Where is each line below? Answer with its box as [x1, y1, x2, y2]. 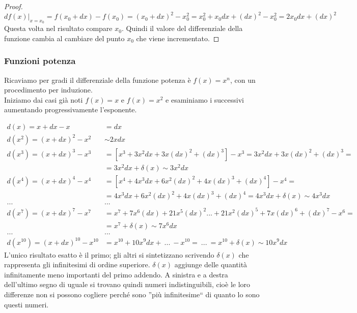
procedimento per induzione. [4, 84, 93, 95]
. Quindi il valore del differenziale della [121, 23, 243, 34]
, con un [230, 74, 256, 85]
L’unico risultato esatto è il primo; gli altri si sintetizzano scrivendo [4, 249, 214, 260]
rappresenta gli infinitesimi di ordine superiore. [4, 259, 150, 270]
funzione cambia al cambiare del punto [4, 33, 125, 43]
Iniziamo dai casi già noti [4, 94, 83, 105]
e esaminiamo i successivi [166, 94, 244, 105]
